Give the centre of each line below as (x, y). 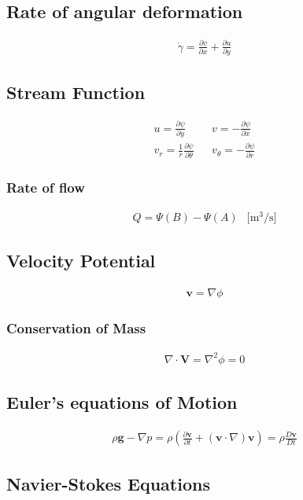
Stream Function (76, 92)
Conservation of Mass (76, 328)
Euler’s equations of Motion (122, 402)
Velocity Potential (81, 261)
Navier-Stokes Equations (108, 483)
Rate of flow (46, 187)
